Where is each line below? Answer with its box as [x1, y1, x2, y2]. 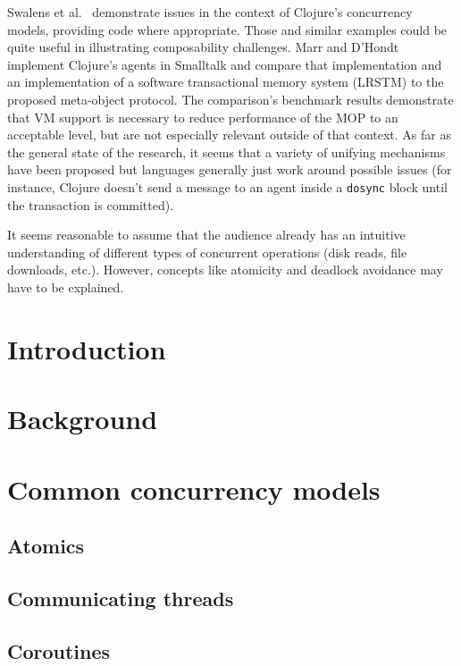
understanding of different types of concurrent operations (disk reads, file [7, 242, 407, 261]
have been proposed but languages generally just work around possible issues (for [7, 160, 452, 179]
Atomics [7, 532, 85, 560]
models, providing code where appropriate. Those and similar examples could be [7, 20, 448, 38]
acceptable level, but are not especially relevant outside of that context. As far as [7, 125, 451, 144]
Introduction [7, 330, 166, 367]
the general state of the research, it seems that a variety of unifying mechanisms [7, 142, 446, 161]
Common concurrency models [7, 470, 381, 507]
